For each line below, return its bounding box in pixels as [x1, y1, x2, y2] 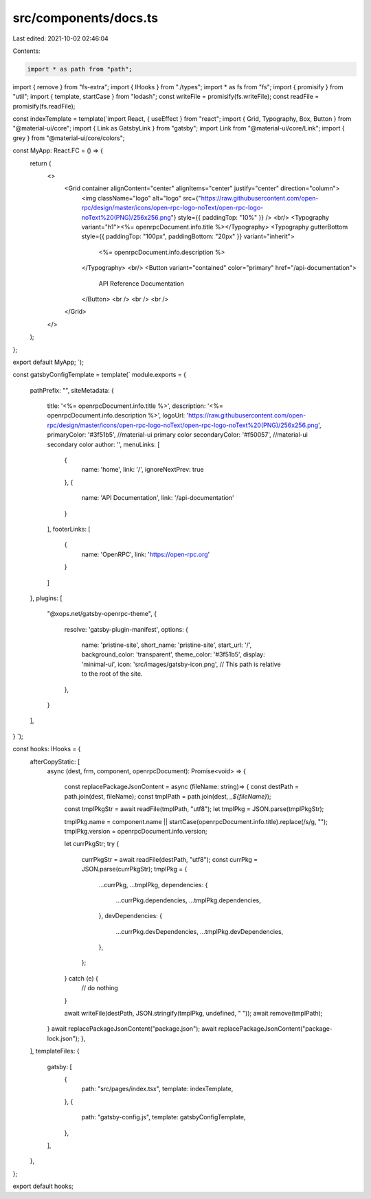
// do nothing [81, 984, 118, 992]
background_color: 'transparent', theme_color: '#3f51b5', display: [81, 650, 266, 659]
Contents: [12, 47, 41, 55]
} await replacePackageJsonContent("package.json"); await [47, 1025, 217, 1033]
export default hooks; [12, 1182, 74, 1191]
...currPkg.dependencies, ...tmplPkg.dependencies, [115, 896, 261, 904]
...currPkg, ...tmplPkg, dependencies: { [98, 880, 208, 889]
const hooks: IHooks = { [12, 745, 81, 753]
